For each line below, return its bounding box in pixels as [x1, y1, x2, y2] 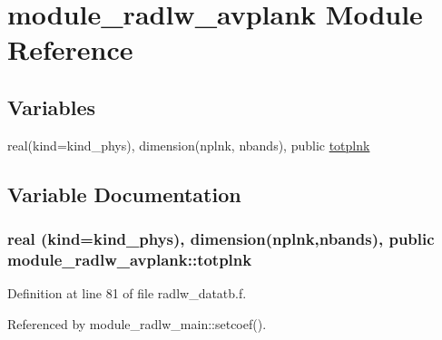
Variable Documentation [7, 180, 241, 208]
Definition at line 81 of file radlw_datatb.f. [7, 284, 247, 303]
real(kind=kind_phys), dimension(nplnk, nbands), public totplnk [7, 135, 370, 154]
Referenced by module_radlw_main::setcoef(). [7, 314, 267, 333]
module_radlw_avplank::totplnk [7, 248, 252, 270]
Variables [7, 92, 96, 121]
